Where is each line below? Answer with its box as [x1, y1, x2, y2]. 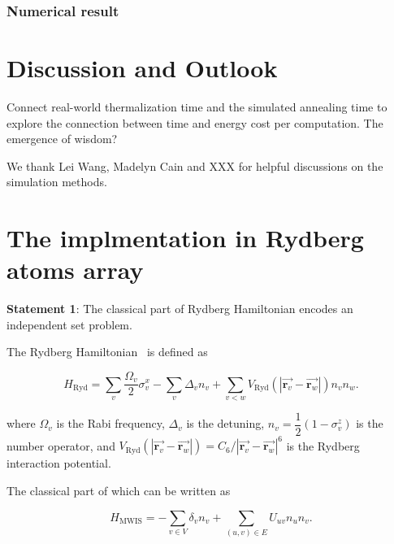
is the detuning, [186, 415, 265, 432]
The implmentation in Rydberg [6, 221, 364, 255]
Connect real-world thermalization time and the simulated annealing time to [6, 98, 388, 115]
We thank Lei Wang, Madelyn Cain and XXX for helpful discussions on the [6, 157, 383, 174]
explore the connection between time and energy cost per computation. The [6, 114, 383, 131]
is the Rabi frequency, [56, 415, 165, 432]
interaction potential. [6, 455, 111, 472]
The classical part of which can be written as [6, 482, 231, 499]
